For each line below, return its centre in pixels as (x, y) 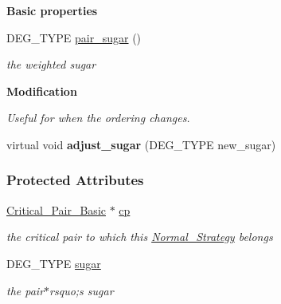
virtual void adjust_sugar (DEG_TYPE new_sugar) (141, 144)
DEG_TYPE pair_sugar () (74, 37)
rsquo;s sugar (82, 290)
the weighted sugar (51, 64)
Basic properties (52, 10)
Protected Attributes (75, 180)
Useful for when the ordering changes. (98, 118)
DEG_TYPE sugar (54, 263)
